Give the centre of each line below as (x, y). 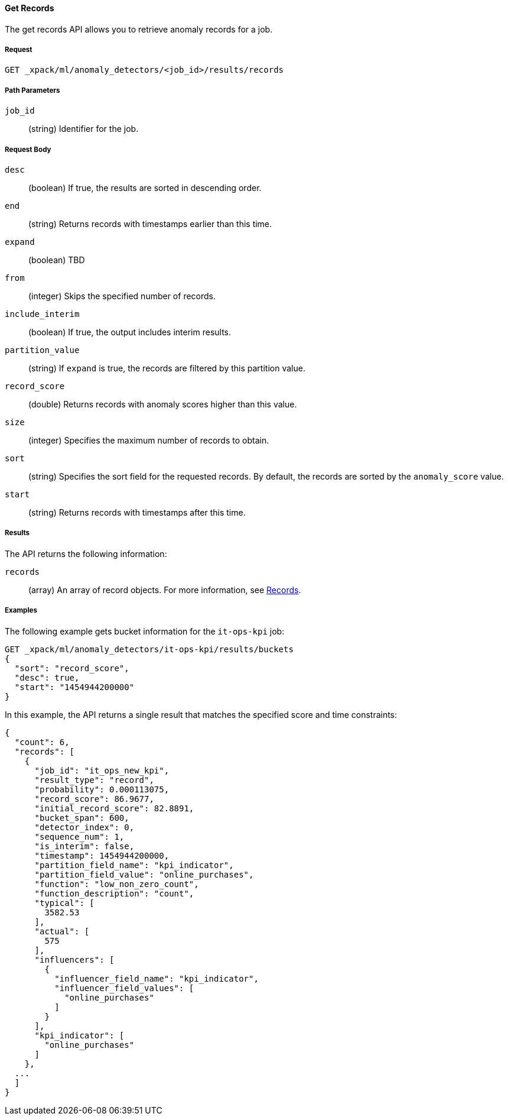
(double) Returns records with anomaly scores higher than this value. (163, 404)
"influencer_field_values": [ (124, 988)
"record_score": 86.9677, (94, 799)
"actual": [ (62, 931)
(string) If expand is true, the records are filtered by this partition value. (167, 368)
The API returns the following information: (86, 553)
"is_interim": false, (84, 846)
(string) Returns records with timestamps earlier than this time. (150, 224)
